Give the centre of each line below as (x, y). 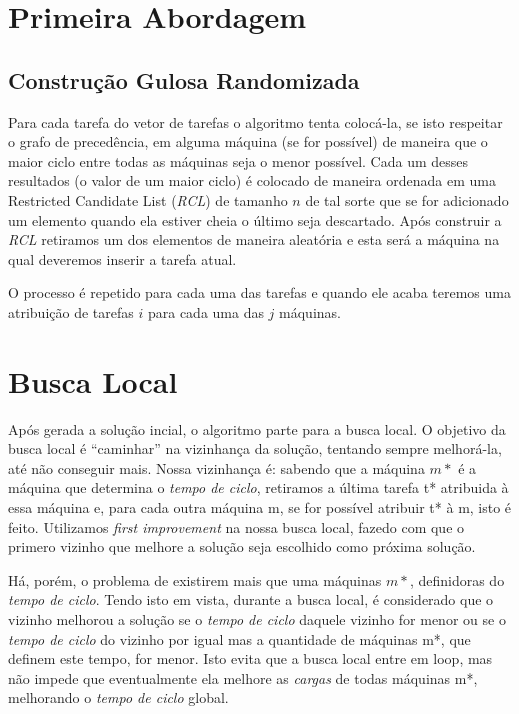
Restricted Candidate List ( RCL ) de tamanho (148, 199)
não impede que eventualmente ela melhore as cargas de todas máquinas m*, (243, 677)
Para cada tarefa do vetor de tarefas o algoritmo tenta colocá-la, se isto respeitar (255, 121)
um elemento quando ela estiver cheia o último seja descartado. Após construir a (255, 219)
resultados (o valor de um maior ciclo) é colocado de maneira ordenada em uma (252, 180)
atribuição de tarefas (71, 311)
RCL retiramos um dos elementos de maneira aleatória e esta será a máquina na (254, 239)
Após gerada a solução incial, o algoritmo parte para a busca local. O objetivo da (257, 428)
